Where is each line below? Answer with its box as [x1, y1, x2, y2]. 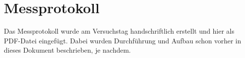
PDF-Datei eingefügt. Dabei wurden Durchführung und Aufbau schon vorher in [4, 35, 242, 45]
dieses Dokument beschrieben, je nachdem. [4, 45, 131, 55]
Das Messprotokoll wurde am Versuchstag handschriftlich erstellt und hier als [4, 26, 234, 36]
